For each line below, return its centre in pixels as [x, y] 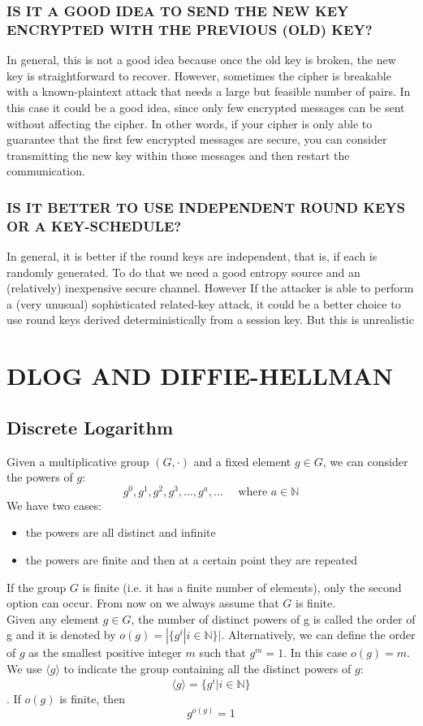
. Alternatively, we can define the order [318, 635]
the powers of [40, 477]
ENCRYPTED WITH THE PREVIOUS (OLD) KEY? [190, 29]
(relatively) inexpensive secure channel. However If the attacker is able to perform [210, 288]
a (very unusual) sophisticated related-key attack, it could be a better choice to [204, 303]
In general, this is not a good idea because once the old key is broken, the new [201, 60]
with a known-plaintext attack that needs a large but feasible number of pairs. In [209, 91]
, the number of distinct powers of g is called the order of [273, 618]
